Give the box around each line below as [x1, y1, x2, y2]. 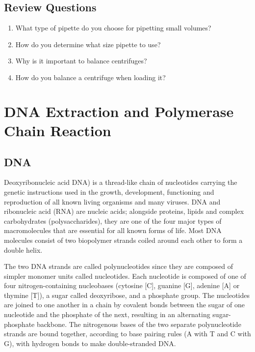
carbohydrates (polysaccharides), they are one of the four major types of [4, 215, 222, 226]
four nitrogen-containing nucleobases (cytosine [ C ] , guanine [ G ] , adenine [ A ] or [4, 280, 240, 291]
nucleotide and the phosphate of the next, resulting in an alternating [4, 309, 210, 320]
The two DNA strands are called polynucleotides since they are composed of [4, 261, 233, 271]
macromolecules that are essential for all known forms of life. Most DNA [4, 225, 222, 235]
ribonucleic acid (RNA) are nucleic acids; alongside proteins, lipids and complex [4, 206, 244, 216]
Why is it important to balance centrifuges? [15, 56, 147, 66]
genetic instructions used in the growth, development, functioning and [4, 186, 214, 197]
